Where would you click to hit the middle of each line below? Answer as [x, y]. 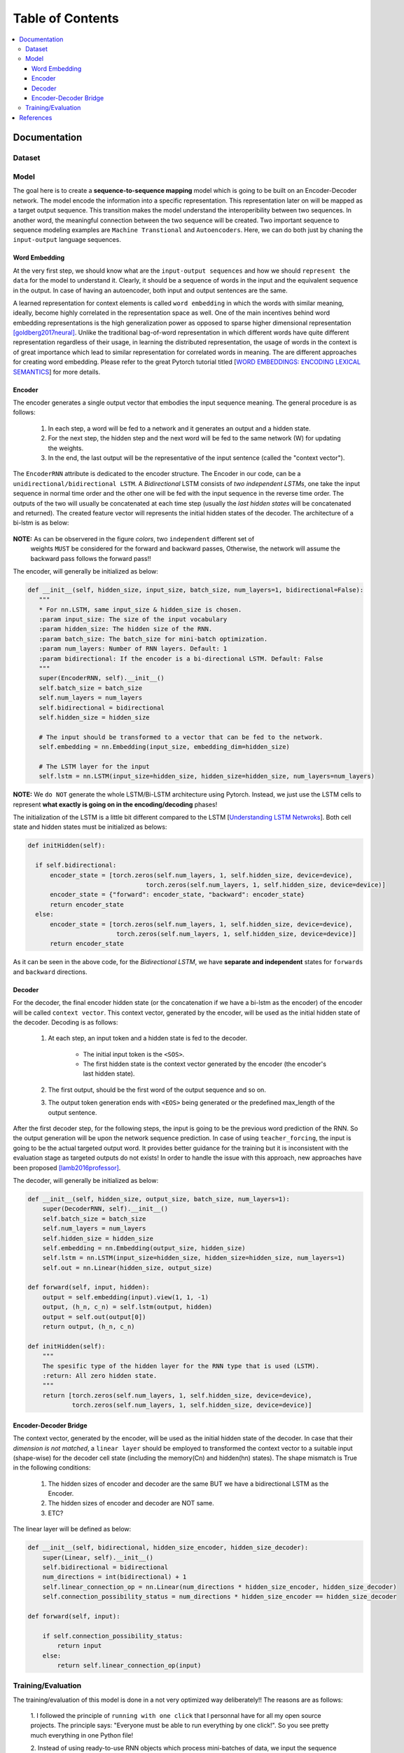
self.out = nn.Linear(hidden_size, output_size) [127, 1268]
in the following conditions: [52, 1468]
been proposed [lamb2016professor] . [67, 1167]
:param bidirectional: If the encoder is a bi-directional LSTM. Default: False [181, 658]
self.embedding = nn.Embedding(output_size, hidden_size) [144, 1248]
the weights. [66, 448]
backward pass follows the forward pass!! [91, 558]
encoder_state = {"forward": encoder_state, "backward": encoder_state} [177, 895]
